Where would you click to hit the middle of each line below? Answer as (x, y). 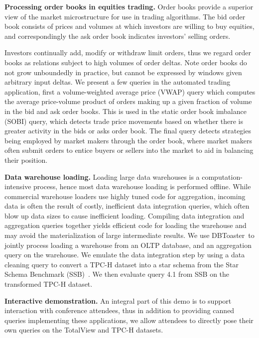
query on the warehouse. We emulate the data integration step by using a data (125, 255)
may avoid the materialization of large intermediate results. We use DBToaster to (129, 235)
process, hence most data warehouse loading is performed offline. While (142, 186)
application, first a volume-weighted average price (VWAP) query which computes (130, 91)
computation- (222, 176)
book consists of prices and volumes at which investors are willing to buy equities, (129, 26)
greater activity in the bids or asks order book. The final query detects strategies (128, 131)
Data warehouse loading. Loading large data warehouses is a (102, 176)
